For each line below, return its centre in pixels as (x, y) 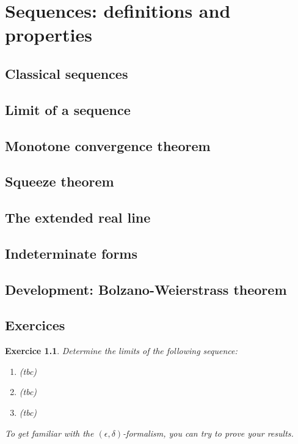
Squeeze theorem (60, 181)
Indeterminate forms (71, 253)
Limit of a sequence (68, 109)
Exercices (35, 325)
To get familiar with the (49, 433)
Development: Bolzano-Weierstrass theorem (146, 289)
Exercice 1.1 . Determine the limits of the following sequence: (121, 351)
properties (49, 35)
